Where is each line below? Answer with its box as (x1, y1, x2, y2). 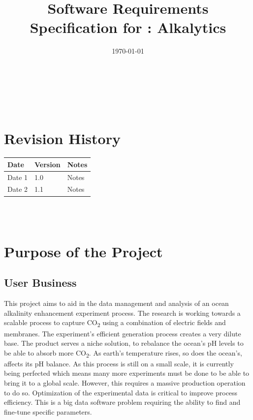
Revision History (4, 128, 121, 149)
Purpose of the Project (4, 241, 163, 261)
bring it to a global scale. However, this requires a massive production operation (4, 378, 246, 388)
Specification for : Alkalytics (30, 17, 226, 37)
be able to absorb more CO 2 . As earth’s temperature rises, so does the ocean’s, (4, 347, 242, 359)
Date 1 (7, 172, 28, 182)
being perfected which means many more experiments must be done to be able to (4, 368, 250, 378)
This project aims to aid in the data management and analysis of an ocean (4, 298, 229, 308)
